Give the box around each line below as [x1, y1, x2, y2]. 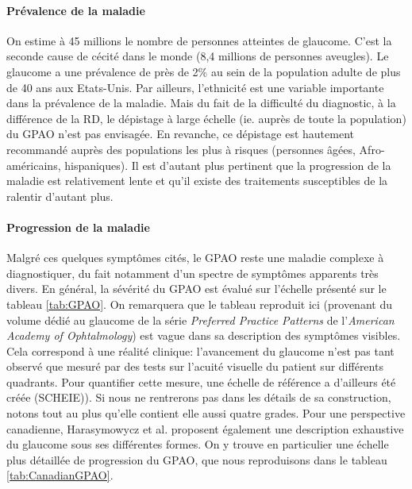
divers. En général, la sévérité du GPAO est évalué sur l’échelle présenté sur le [6, 280, 387, 297]
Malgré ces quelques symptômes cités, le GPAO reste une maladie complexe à [6, 249, 384, 266]
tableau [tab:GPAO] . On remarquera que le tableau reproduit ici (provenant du [6, 295, 392, 312]
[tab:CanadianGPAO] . [6, 467, 114, 483]
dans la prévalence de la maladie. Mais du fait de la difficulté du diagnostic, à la [6, 94, 396, 111]
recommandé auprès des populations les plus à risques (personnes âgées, [6, 141, 356, 157]
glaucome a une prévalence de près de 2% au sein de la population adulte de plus [6, 63, 401, 79]
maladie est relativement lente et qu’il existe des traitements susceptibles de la [6, 172, 388, 189]
